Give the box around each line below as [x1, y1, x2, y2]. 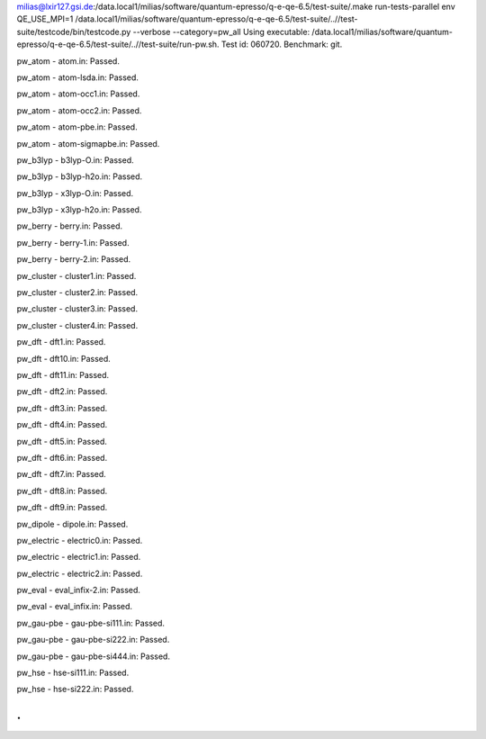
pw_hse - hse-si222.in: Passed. [16, 684, 134, 695]
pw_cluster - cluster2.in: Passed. [16, 287, 139, 298]
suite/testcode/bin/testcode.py [16, 26, 131, 37]
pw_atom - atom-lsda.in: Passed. [16, 72, 139, 83]
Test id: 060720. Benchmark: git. [220, 39, 343, 50]
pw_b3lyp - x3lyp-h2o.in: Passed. [16, 204, 142, 215]
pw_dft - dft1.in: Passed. [16, 337, 106, 347]
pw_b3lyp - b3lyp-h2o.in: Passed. [16, 171, 143, 182]
